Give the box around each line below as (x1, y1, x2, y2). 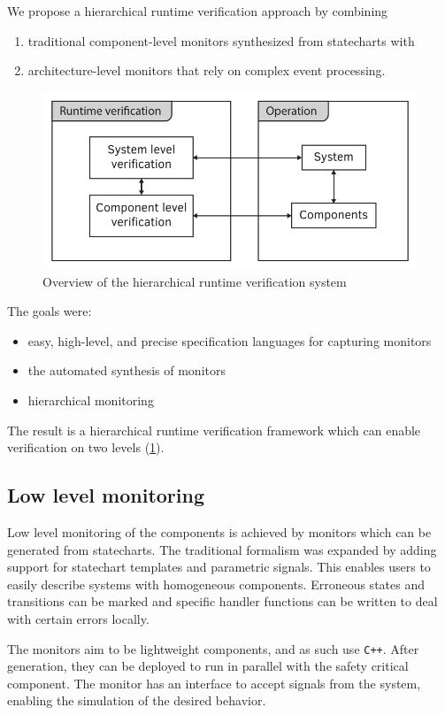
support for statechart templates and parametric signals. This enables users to (7, 557, 431, 576)
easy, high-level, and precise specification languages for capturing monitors (27, 331, 432, 350)
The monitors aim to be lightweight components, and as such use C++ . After (7, 639, 419, 657)
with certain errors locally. (7, 609, 150, 627)
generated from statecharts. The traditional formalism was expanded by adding (7, 540, 437, 558)
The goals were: (7, 302, 92, 320)
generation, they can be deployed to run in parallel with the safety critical (7, 657, 409, 675)
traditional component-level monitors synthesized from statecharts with (27, 31, 415, 50)
